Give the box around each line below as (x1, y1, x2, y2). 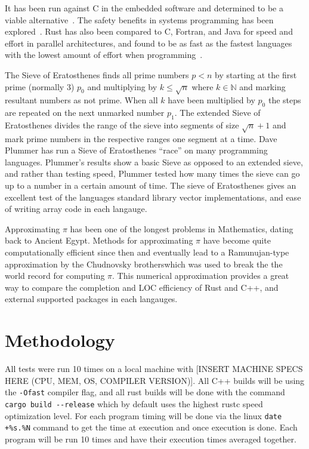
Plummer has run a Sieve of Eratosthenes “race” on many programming (5, 144, 268, 156)
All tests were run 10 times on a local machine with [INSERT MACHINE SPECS (5, 362, 303, 375)
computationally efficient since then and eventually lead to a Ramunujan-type (5, 246, 289, 259)
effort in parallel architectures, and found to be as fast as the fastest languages (5, 36, 292, 49)
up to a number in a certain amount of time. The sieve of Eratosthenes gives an (5, 179, 296, 192)
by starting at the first (215, 68, 297, 81)
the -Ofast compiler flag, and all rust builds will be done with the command (5, 386, 285, 398)
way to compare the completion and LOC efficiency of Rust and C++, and (5, 281, 279, 293)
